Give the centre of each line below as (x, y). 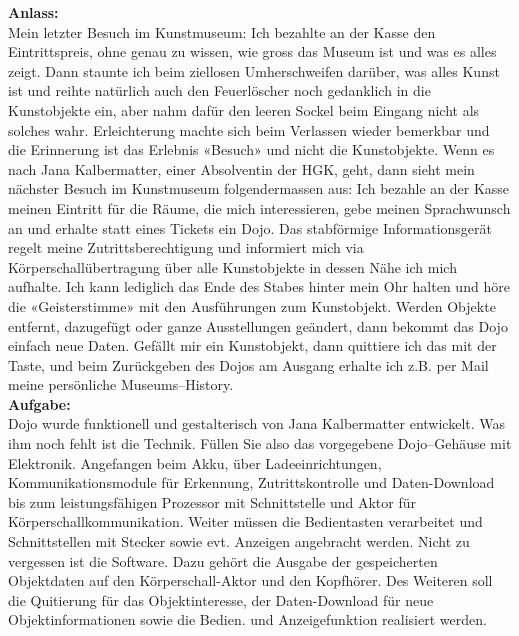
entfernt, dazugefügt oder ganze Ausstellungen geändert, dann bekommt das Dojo (258, 325)
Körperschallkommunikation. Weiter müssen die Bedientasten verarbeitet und (245, 521)
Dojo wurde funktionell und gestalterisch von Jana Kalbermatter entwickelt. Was (257, 423)
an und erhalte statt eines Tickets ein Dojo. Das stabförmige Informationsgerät (250, 227)
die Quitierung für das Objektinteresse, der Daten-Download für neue (221, 599)
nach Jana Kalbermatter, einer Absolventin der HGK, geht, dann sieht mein (241, 168)
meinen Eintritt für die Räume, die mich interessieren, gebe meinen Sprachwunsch (259, 207)
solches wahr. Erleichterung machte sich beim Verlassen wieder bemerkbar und (249, 129)
